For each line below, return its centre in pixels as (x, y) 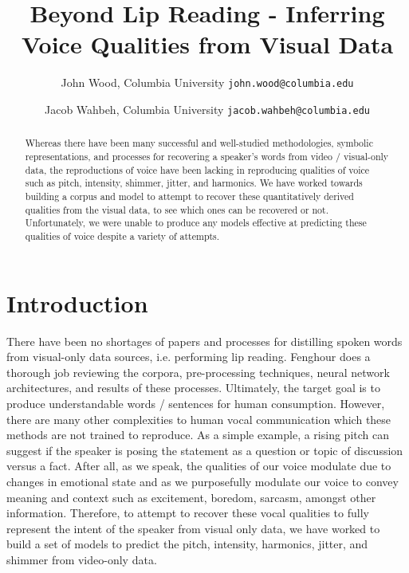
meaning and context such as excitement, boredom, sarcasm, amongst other (191, 497)
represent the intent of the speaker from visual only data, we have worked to (193, 528)
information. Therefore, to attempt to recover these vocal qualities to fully (188, 513)
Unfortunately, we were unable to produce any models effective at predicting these (196, 223)
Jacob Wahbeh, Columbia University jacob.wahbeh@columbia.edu (207, 109)
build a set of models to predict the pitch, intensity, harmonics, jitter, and (187, 544)
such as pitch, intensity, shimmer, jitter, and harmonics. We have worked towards (194, 183)
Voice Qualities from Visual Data (207, 44)
